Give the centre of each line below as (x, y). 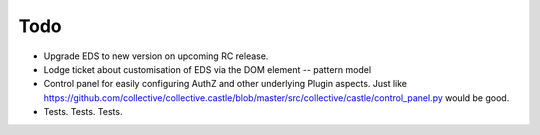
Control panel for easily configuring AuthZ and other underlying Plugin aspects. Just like (225, 84)
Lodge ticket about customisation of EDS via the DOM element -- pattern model (207, 69)
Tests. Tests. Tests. (83, 112)
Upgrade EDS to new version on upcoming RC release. (156, 56)
